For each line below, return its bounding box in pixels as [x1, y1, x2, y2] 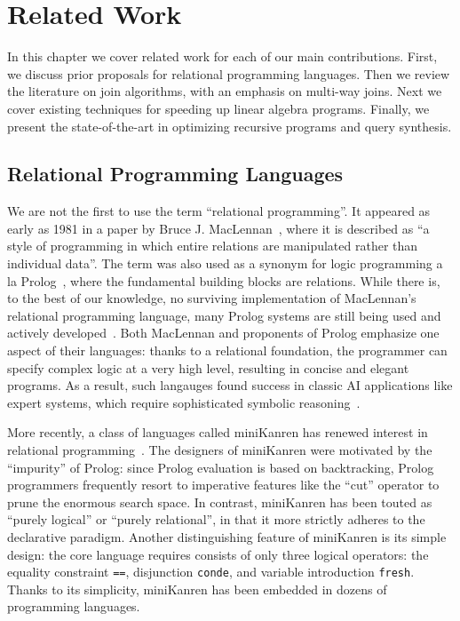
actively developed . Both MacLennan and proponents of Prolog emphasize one [7, 323, 440, 342]
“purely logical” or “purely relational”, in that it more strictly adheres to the [7, 510, 425, 529]
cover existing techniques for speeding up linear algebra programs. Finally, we [7, 99, 430, 117]
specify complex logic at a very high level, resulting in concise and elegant [7, 358, 409, 377]
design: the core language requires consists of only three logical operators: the [7, 545, 429, 563]
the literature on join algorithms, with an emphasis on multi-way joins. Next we [7, 82, 442, 100]
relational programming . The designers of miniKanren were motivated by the [7, 441, 432, 459]
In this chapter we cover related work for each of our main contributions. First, [7, 47, 438, 66]
